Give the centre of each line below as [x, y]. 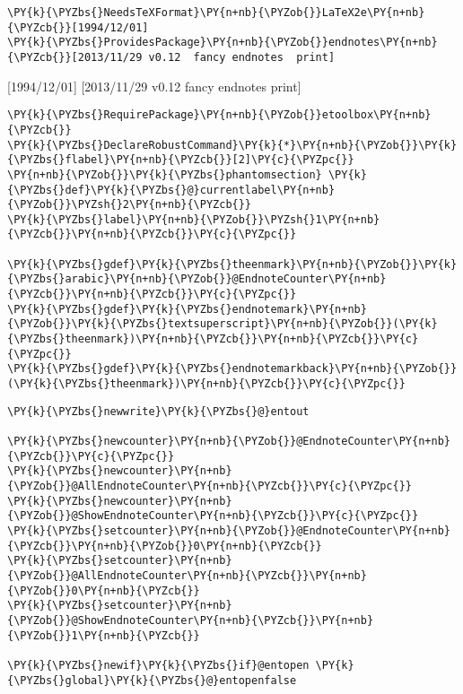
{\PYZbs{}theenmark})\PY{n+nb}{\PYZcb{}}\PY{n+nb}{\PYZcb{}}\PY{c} [213, 339]
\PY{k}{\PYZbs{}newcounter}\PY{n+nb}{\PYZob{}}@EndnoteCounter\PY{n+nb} [229, 441]
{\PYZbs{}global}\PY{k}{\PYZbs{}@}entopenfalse [152, 680]
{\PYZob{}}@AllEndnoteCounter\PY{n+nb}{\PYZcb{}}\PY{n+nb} [187, 575]
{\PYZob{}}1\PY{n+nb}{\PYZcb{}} [104, 635]
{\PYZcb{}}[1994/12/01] [78, 27]
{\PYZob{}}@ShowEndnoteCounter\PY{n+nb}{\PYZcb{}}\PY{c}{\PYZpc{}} [213, 516]
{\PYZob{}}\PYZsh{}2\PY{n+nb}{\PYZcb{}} [130, 205]
